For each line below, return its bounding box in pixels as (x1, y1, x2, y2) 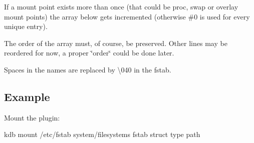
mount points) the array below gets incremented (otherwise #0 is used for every (4, 11, 250, 21)
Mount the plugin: (4, 112, 60, 122)
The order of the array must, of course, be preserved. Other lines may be (4, 37, 227, 48)
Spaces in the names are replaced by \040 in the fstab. (4, 64, 171, 74)
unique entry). (4, 21, 48, 31)
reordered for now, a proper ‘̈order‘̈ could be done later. (4, 47, 174, 58)
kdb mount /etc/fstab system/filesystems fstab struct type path (4, 129, 200, 139)
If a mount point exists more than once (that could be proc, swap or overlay (4, 1, 238, 11)
